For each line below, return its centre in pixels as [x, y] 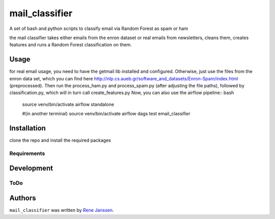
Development [31, 168]
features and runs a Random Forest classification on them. [71, 45]
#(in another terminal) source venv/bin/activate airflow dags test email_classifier [106, 114]
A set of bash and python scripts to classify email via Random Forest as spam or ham [99, 28]
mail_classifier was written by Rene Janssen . [62, 210]
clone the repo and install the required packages [60, 140]
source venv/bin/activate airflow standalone [68, 104]
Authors [23, 198]
